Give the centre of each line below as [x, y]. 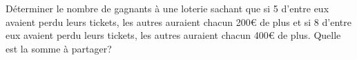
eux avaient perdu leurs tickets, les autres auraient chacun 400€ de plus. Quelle [173, 35]
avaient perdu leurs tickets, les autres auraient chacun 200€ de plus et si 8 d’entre [178, 21]
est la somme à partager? [59, 48]
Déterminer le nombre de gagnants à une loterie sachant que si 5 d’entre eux [167, 8]
